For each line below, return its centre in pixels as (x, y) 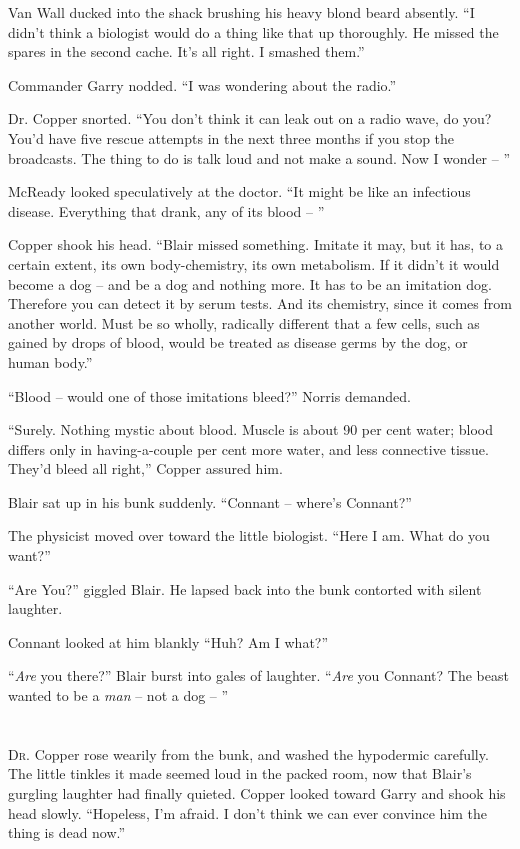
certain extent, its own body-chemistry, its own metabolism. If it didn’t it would (254, 263)
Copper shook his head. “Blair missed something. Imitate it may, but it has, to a (255, 244)
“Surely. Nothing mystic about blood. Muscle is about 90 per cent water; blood (250, 429)
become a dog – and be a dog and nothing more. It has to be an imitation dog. (250, 283)
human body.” (50, 361)
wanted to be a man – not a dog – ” (118, 695)
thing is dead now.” (67, 832)
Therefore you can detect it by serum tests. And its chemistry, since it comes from (260, 303)
